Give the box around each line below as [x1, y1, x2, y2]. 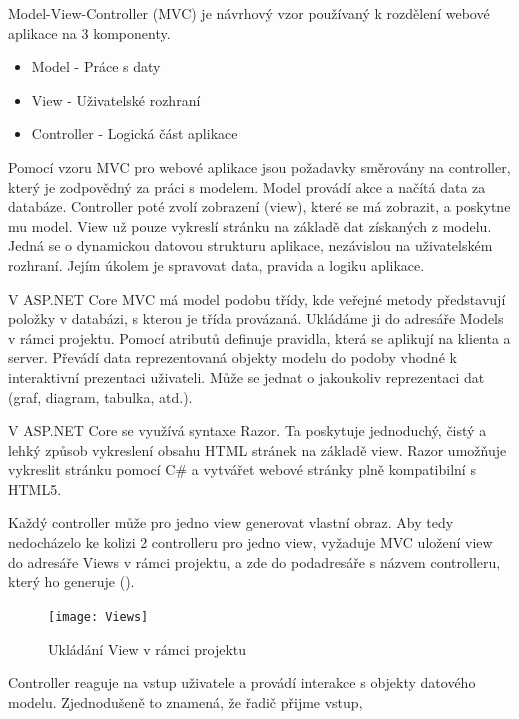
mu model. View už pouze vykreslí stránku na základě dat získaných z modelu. [8, 215, 492, 236]
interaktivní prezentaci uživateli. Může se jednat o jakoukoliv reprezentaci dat [8, 366, 485, 387]
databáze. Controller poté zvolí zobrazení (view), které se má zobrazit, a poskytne [8, 196, 511, 217]
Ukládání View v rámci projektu [48, 638, 247, 659]
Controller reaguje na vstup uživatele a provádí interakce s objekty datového [8, 672, 476, 693]
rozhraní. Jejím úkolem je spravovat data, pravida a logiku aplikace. [8, 254, 425, 275]
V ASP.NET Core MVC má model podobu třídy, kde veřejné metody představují [8, 288, 506, 309]
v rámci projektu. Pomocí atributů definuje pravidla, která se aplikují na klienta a [8, 327, 511, 348]
